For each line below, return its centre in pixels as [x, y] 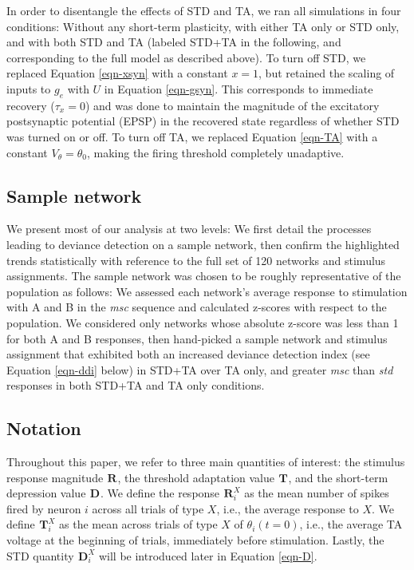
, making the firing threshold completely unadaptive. [215, 152]
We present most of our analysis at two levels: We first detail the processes [189, 229]
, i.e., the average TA [351, 524]
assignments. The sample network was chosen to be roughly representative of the [204, 276]
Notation [44, 428]
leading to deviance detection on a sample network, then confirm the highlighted [203, 244]
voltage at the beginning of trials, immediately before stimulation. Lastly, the [195, 540]
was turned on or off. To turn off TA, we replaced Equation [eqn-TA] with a [192, 136]
